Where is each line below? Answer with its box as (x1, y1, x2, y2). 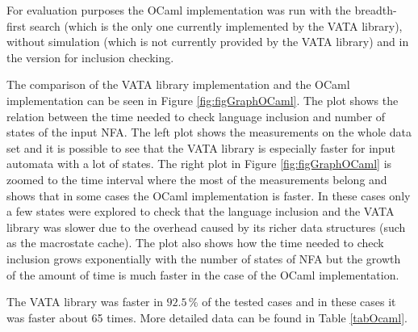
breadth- (354, 2, 397, 18)
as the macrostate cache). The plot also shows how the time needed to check (6, 234, 384, 251)
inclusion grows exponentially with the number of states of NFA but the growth (6, 250, 401, 267)
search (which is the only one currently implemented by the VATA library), (29, 17, 403, 34)
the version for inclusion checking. (6, 48, 174, 65)
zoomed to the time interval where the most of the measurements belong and (6, 170, 387, 187)
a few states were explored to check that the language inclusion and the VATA (6, 203, 395, 220)
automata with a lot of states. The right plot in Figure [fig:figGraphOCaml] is (6, 155, 392, 172)
